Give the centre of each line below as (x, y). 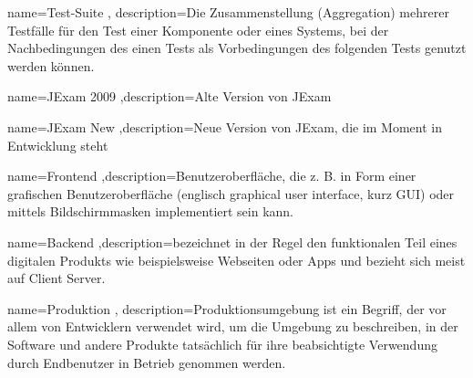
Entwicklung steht (58, 145)
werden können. (51, 65)
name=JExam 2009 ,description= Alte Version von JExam (170, 96)
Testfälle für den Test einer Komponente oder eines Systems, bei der (198, 30)
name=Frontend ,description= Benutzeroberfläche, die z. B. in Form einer (212, 176)
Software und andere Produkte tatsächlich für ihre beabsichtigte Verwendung (222, 344)
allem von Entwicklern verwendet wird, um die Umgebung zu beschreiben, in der (233, 326)
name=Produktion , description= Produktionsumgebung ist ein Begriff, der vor (227, 308)
